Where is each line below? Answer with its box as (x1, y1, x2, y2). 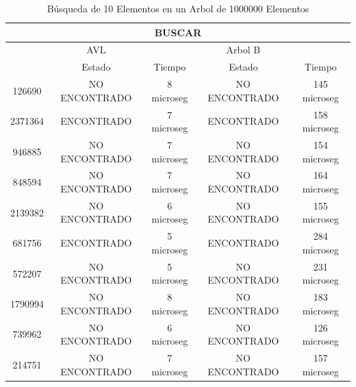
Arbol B (226, 42, 261, 57)
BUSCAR (154, 25, 202, 39)
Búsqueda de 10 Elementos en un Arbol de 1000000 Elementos (47, 1, 309, 15)
